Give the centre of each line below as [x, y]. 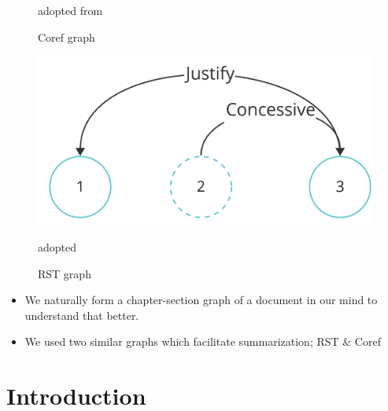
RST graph [65, 273]
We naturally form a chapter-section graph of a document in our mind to [201, 300]
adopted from [70, 10]
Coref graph [67, 37]
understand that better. [82, 315]
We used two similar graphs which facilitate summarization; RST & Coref [203, 341]
